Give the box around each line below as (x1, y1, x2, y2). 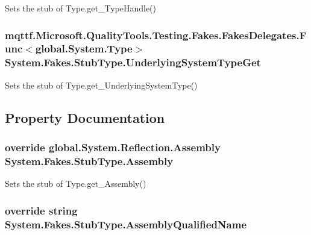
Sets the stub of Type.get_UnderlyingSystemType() (5, 78, 198, 91)
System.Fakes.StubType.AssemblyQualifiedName (5, 216, 247, 231)
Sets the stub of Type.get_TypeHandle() (5, 2, 156, 14)
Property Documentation (5, 108, 165, 127)
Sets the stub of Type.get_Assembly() (5, 177, 146, 190)
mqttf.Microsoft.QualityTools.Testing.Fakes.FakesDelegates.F (5, 27, 307, 42)
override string (5, 202, 78, 218)
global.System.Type (35, 41, 133, 56)
